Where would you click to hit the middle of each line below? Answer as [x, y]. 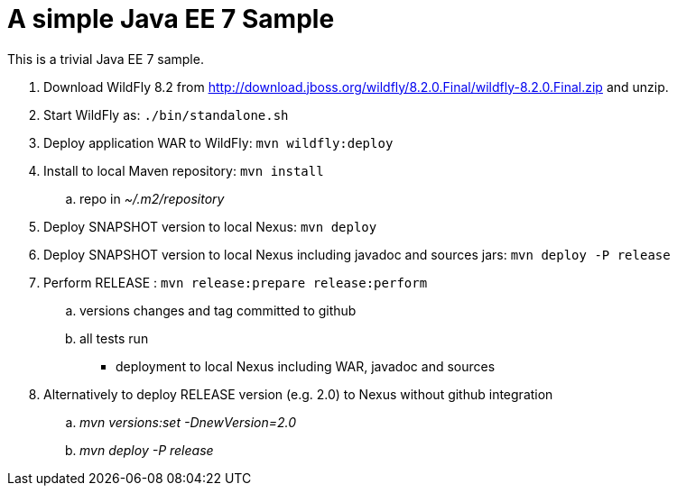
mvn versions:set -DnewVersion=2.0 [188, 422]
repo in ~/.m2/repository [152, 198]
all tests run [114, 338]
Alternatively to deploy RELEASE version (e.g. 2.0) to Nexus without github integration [298, 394]
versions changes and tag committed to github [218, 310]
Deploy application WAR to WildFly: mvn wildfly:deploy [218, 142]
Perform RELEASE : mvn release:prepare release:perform [236, 282]
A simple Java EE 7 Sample [171, 19]
